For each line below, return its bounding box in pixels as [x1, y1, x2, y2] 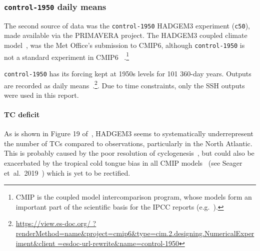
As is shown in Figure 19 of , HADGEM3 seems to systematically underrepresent [4, 128, 253, 139]
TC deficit [4, 109, 40, 120]
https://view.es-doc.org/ [15, 218, 90, 229]
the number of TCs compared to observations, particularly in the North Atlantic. [4, 138, 252, 148]
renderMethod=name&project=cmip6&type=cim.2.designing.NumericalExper [15, 228, 254, 238]
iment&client [15, 238, 55, 248]
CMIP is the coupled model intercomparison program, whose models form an [15, 192, 252, 202]
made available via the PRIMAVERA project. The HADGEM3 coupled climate [4, 30, 247, 40]
